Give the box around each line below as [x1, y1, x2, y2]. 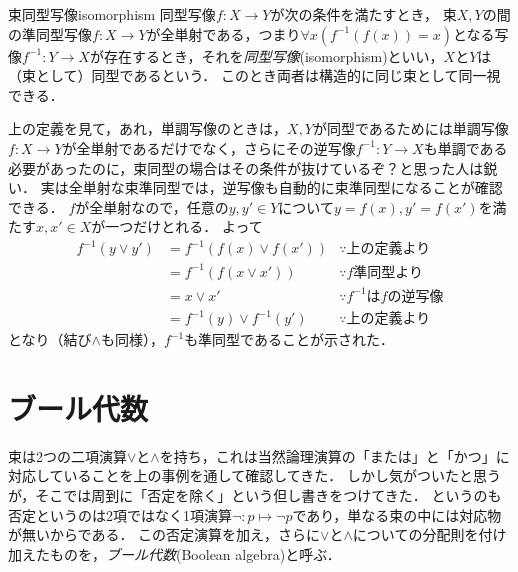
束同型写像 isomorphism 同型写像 [8, 4, 216, 24]
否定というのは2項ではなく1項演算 [8, 504, 232, 525]
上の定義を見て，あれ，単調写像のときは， [8, 118, 288, 139]
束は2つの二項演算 [8, 445, 127, 466]
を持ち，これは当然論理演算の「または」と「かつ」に [159, 445, 510, 466]
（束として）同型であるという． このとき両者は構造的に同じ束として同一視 [8, 65, 501, 86]
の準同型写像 [8, 23, 92, 44]
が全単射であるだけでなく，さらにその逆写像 [62, 137, 356, 158]
